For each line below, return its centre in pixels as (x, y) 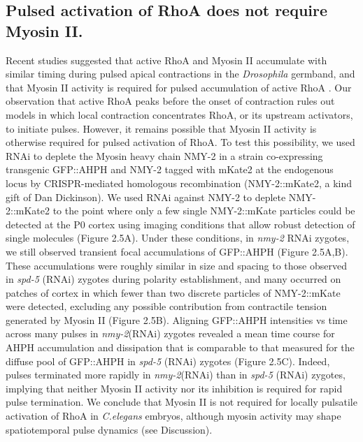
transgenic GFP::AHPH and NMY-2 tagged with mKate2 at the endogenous (170, 169)
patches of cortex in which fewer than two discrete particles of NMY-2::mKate (173, 292)
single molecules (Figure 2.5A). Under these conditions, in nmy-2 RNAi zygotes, (178, 238)
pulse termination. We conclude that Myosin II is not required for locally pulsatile (181, 402)
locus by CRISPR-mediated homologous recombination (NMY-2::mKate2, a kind (179, 183)
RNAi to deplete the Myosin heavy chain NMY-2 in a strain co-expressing (164, 155)
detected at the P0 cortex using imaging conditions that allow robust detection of (180, 224)
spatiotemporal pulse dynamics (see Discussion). (109, 429)
